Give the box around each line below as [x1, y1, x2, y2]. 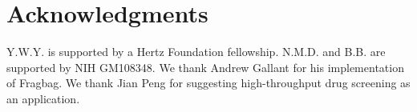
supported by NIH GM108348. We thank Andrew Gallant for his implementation [6, 58, 404, 75]
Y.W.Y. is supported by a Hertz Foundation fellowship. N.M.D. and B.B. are [6, 43, 386, 60]
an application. [6, 90, 80, 106]
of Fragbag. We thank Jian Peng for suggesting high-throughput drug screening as [6, 74, 411, 91]
